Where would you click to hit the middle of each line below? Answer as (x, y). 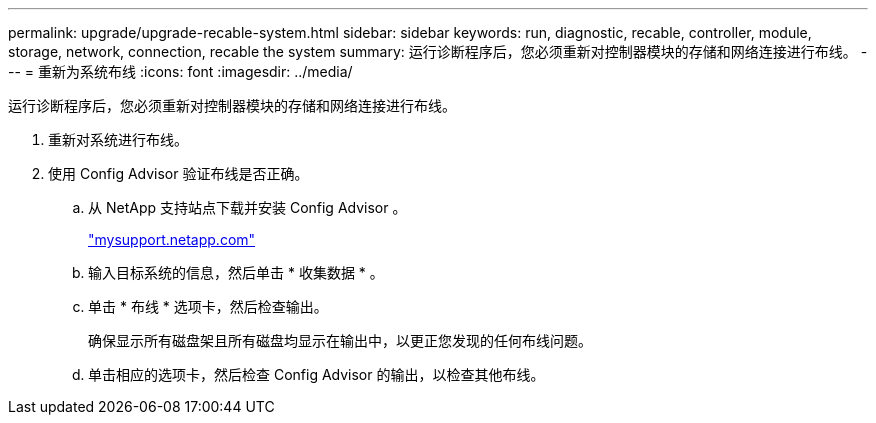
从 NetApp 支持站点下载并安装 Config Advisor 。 (247, 207)
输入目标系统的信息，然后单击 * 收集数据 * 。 (236, 272)
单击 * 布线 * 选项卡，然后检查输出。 (208, 306)
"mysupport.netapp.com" (172, 239)
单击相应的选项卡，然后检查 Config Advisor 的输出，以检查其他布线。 (316, 374)
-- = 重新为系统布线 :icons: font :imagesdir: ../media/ (180, 71)
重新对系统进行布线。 (118, 139)
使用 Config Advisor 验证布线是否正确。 (178, 173)
